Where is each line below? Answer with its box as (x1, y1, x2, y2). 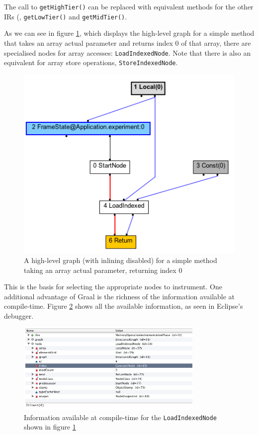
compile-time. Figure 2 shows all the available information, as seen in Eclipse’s (4, 301, 243, 311)
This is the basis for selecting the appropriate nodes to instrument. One (4, 281, 222, 292)
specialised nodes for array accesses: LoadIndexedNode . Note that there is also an (4, 47, 251, 58)
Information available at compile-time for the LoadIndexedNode (24, 412, 217, 422)
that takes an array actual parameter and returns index (4, 37, 173, 48)
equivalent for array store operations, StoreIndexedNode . (4, 57, 178, 68)
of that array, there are (181, 37, 251, 48)
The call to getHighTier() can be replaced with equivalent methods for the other (4, 1, 254, 11)
